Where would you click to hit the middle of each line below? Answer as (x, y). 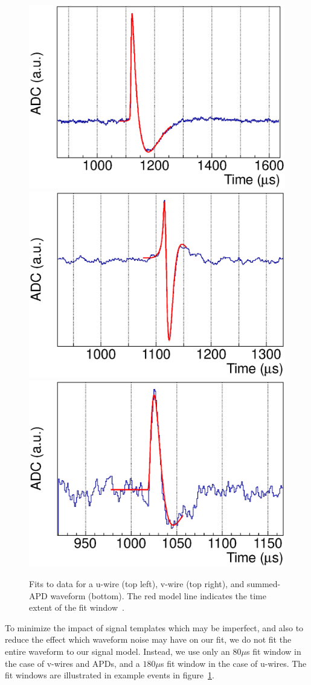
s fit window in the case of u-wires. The (233, 663)
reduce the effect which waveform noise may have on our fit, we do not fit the (148, 639)
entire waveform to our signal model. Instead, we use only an (117, 651)
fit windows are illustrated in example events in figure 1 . (110, 675)
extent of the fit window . (77, 607)
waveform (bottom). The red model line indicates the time (158, 595)
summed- (264, 584)
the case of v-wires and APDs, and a (72, 663)
